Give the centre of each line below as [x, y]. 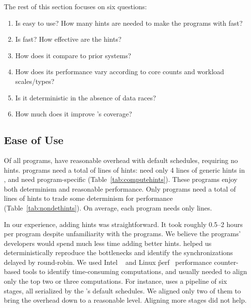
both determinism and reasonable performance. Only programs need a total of [120, 188]
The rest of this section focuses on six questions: [76, 6]
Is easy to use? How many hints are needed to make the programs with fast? [129, 23]
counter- [226, 262]
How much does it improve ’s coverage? [74, 114]
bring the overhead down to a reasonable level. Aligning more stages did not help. [125, 300]
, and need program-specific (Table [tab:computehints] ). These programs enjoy [121, 179]
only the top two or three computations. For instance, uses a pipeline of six [116, 281]
